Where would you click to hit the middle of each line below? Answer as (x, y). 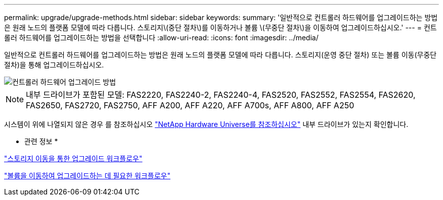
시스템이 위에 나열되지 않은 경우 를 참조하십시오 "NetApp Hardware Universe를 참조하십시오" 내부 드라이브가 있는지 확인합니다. (206, 124)
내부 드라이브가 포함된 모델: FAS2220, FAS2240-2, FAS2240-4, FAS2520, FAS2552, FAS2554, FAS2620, (221, 95)
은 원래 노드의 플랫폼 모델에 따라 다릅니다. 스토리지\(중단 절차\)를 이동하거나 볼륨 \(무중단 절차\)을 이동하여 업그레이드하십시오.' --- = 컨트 (220, 27)
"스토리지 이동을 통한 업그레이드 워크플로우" (73, 158)
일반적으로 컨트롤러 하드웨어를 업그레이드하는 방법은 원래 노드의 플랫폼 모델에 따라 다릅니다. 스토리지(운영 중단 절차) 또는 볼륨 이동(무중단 (220, 55)
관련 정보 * (41, 141)
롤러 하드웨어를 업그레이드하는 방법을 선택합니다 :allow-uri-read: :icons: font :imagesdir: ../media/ (161, 38)
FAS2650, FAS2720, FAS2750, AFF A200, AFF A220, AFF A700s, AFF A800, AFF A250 (190, 105)
